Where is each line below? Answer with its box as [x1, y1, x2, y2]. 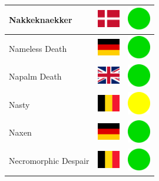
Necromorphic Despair [9, 154, 90, 167]
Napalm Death [9, 70, 62, 83]
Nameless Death [9, 42, 67, 54]
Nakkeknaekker [9, 13, 72, 25]
